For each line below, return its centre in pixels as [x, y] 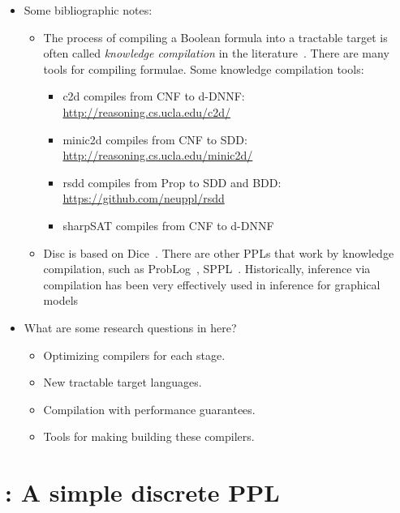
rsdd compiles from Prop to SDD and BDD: [172, 182]
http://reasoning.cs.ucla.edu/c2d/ [147, 111]
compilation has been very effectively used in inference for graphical [212, 284]
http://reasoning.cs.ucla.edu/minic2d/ [158, 155]
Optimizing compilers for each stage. [134, 355]
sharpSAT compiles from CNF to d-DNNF [168, 225]
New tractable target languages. [123, 382]
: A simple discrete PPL [142, 492]
